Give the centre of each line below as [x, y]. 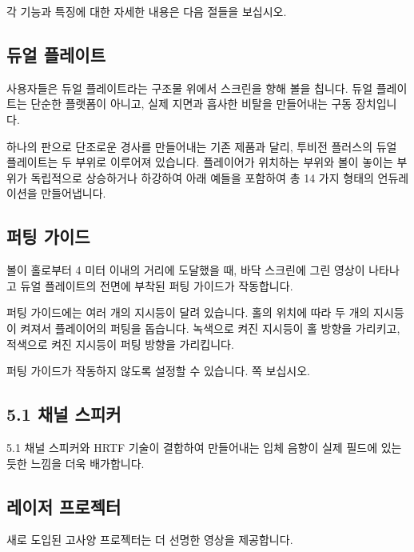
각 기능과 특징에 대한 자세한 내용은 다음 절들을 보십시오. [147, 11]
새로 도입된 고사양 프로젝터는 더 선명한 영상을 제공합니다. [150, 540]
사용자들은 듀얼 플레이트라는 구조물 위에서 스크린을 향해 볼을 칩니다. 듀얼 [190, 88]
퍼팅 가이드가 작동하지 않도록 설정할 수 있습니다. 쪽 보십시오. [158, 371]
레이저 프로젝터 [64, 506]
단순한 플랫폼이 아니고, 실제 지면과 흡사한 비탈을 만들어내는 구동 [191, 104]
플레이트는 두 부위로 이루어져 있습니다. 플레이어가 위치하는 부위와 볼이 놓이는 [200, 162]
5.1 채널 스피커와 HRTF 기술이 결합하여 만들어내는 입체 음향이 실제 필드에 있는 [204, 447]
